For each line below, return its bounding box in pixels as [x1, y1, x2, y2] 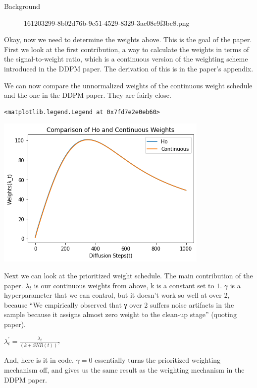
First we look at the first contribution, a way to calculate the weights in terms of [4, 44, 249, 54]
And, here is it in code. [4, 355, 74, 365]
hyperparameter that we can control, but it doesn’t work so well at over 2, [4, 290, 230, 300]
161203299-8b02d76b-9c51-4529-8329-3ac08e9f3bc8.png [24, 17, 190, 28]
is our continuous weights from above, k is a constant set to [34, 280, 214, 290]
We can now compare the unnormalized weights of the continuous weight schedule [4, 80, 253, 90]
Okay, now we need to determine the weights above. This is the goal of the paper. [4, 34, 252, 45]
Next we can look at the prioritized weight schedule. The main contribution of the [4, 270, 253, 280]
